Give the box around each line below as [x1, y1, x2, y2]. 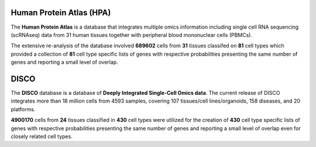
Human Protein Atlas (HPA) [11, 8, 111, 18]
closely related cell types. [11, 132, 73, 140]
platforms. [11, 105, 36, 112]
